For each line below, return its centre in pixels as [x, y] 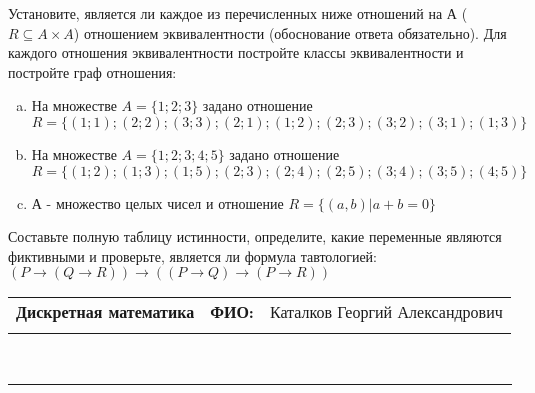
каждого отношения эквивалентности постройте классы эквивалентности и [236, 52]
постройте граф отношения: [92, 71]
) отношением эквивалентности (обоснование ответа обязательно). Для [290, 32]
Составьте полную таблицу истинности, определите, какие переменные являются [255, 236]
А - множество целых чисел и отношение [157, 202]
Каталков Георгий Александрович [386, 312]
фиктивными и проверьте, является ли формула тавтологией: [192, 255]
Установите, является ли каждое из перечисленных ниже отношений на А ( [238, 13]
